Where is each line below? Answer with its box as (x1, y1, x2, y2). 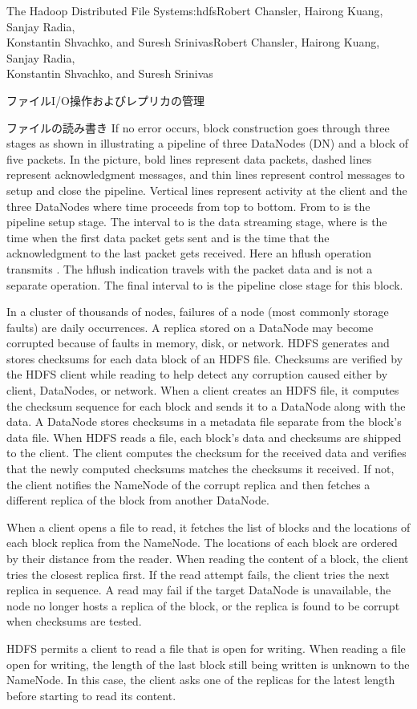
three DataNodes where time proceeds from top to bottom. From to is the (6, 197, 370, 214)
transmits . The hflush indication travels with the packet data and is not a (6, 260, 373, 277)
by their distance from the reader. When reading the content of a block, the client (6, 550, 409, 566)
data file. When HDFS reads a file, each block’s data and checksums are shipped (6, 428, 402, 445)
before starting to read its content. (6, 687, 176, 703)
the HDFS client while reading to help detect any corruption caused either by (6, 366, 388, 383)
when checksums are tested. (6, 613, 142, 630)
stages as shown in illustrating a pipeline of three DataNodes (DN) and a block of (6, 135, 409, 152)
